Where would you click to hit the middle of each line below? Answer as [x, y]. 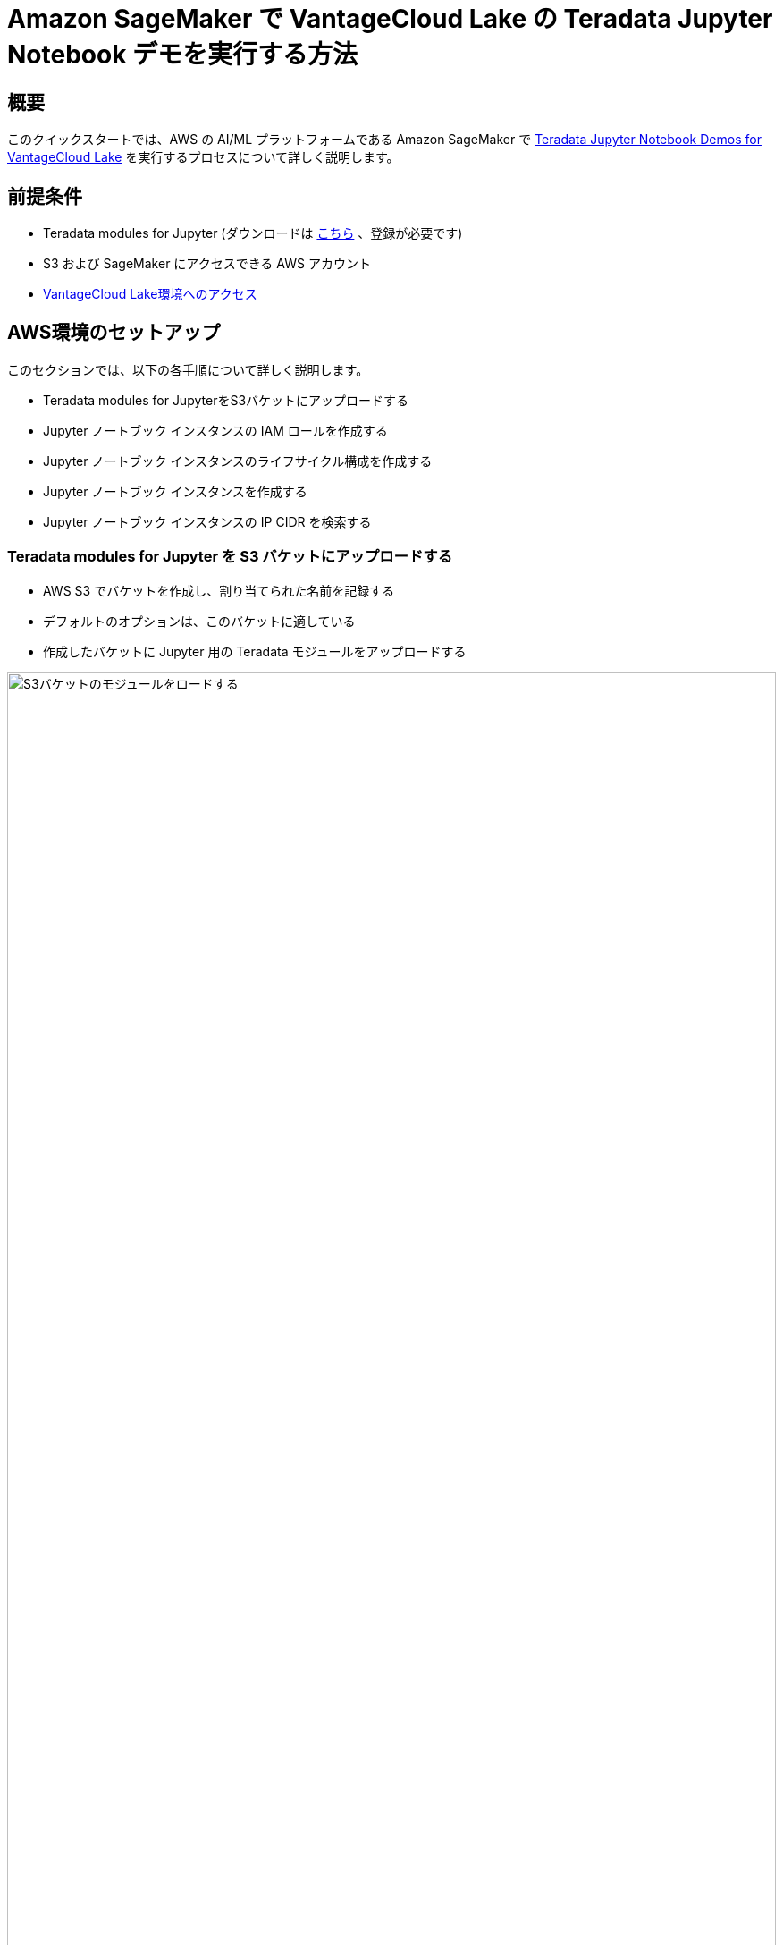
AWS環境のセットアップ [114, 333]
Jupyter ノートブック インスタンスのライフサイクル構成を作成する [238, 461]
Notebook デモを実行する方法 [183, 55]
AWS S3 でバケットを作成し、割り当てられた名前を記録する [219, 590]
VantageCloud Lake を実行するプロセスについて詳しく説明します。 [203, 157]
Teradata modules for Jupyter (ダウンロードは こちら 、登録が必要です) [253, 233]
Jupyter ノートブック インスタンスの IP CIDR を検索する [207, 521]
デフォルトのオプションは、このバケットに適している [199, 621]
